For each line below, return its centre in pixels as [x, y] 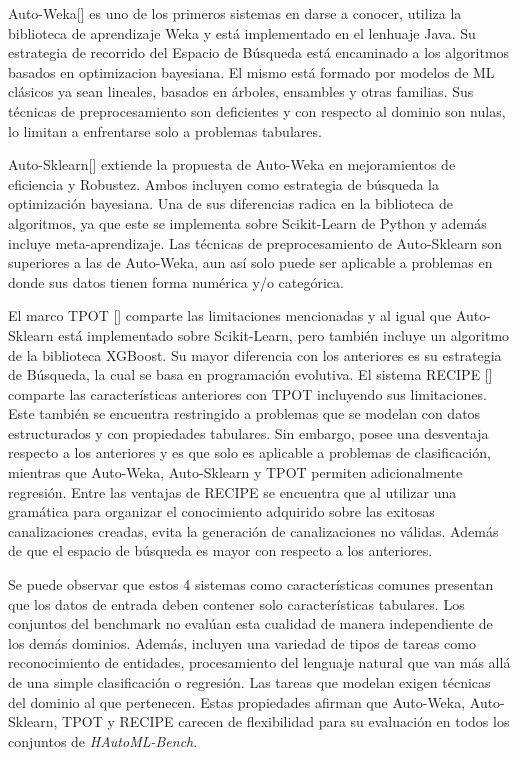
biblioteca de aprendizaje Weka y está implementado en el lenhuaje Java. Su [242, 32]
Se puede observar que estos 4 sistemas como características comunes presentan [251, 584]
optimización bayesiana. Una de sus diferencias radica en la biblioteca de [230, 203]
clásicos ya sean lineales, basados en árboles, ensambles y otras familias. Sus [241, 91]
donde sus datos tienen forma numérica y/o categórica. [176, 281]
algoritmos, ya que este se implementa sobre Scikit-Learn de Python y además [247, 222]
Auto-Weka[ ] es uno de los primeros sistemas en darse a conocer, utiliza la [235, 13]
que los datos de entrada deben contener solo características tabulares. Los [236, 603]
